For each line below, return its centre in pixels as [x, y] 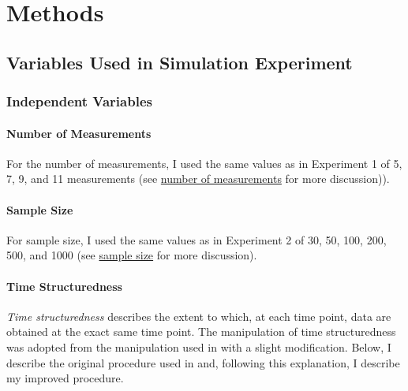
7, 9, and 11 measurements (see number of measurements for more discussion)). [198, 179]
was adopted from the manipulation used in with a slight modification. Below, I [199, 346]
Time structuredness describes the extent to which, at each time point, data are [199, 316]
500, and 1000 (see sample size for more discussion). [132, 255]
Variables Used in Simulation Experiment [180, 62]
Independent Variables [79, 101]
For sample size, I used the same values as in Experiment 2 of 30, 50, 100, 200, [197, 239]
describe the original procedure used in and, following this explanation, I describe [203, 362]
